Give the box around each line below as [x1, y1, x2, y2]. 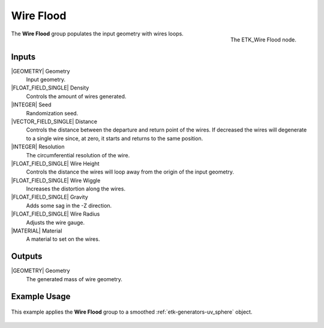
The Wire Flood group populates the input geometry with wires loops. [11, 30, 184, 37]
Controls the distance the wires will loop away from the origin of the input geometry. [26, 168, 234, 175]
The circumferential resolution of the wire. [26, 151, 130, 159]
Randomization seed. [26, 109, 79, 117]
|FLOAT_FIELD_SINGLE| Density [11, 84, 89, 91]
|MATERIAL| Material [11, 227, 62, 234]
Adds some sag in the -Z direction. [26, 202, 112, 209]
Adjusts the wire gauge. [26, 219, 85, 226]
